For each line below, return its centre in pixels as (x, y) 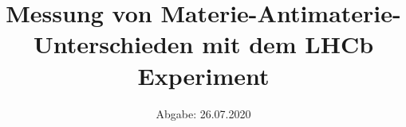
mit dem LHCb (288, 44)
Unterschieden (113, 44)
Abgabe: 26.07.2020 (203, 113)
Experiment (203, 75)
